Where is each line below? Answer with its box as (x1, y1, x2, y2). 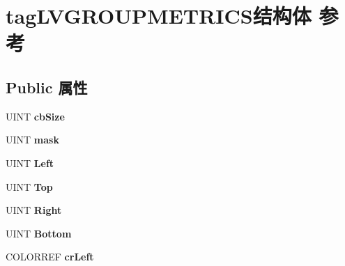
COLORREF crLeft (6, 249, 94, 264)
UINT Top (6, 179, 53, 194)
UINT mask (6, 132, 59, 147)
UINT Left (6, 155, 54, 170)
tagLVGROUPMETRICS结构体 (6, 1, 312, 30)
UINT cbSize (6, 109, 65, 123)
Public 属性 (6, 76, 88, 97)
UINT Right (6, 203, 62, 217)
